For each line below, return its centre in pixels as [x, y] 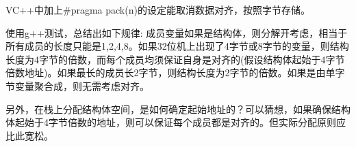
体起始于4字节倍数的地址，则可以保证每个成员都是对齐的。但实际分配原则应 [176, 122]
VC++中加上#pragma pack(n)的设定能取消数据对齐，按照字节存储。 [158, 10]
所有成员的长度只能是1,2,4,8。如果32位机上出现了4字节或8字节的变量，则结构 [177, 46]
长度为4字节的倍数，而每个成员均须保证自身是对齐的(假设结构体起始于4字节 [175, 59]
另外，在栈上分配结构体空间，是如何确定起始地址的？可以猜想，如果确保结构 [178, 109]
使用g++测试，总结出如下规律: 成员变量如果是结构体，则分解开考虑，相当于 [177, 32]
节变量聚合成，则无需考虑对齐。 [77, 85]
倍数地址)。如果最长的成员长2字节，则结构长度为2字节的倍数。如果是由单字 [175, 72]
